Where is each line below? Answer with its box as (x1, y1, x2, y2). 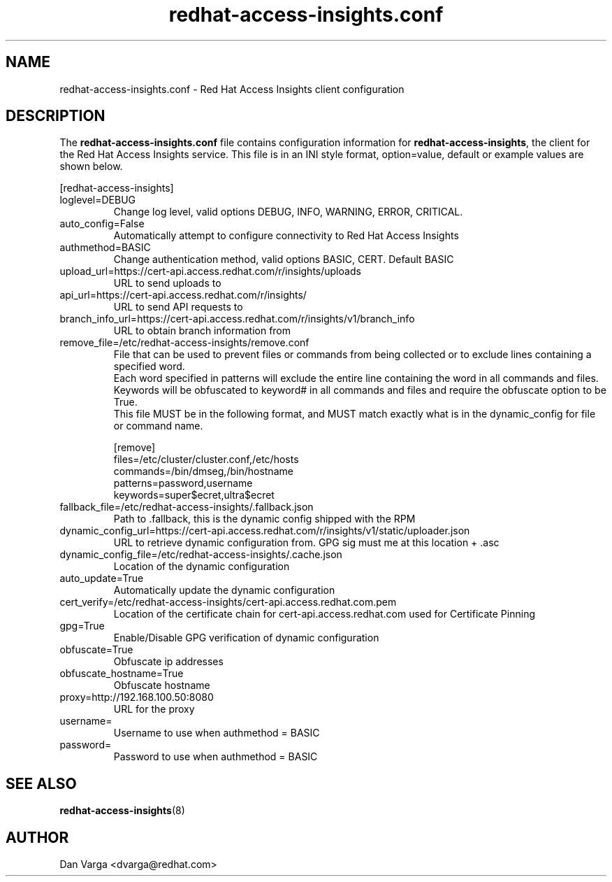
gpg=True (59, 620, 105, 632)
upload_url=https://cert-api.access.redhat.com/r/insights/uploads (59, 265, 361, 278)
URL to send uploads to (113, 277, 221, 290)
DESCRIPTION (6, 107, 105, 125)
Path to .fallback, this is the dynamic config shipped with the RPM (113, 513, 416, 525)
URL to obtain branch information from (113, 325, 291, 337)
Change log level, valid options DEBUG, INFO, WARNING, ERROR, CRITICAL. (113, 206, 463, 218)
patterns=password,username (113, 477, 253, 490)
